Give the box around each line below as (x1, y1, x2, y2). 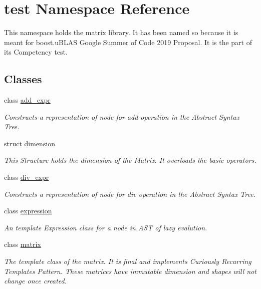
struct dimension (4, 138, 56, 148)
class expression (4, 205, 52, 216)
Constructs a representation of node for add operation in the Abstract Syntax (4, 111, 239, 122)
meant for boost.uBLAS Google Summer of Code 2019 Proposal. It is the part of (4, 37, 252, 47)
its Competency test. (4, 47, 68, 57)
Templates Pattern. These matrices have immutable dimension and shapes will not (4, 265, 257, 276)
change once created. (4, 275, 67, 286)
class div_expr (4, 172, 49, 182)
